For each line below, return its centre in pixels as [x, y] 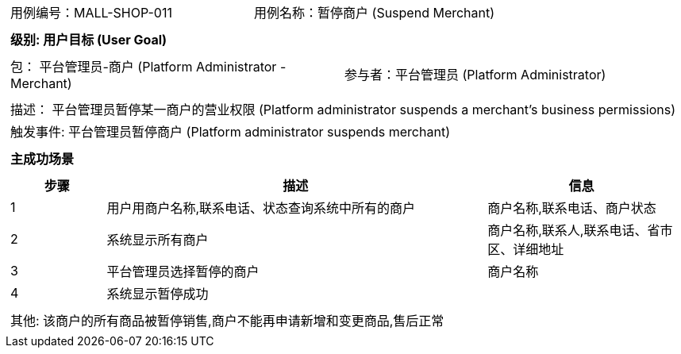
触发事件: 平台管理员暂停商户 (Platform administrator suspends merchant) [230, 132]
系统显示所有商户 [158, 240]
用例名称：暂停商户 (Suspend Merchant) [375, 13]
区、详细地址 [526, 249]
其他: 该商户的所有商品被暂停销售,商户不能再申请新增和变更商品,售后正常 [227, 321]
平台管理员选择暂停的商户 [183, 271]
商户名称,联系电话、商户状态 [572, 208]
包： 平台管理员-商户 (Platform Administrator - [148, 67]
